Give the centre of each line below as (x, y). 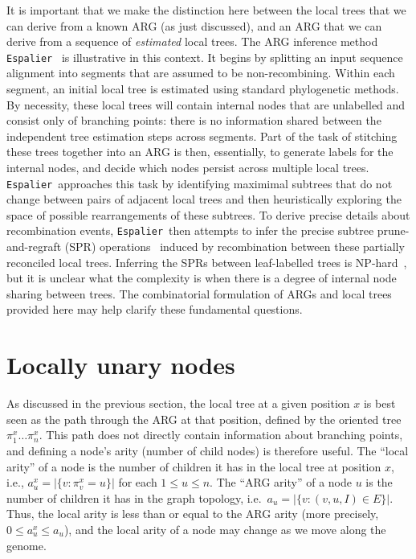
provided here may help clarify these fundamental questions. (155, 309)
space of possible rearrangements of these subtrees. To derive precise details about (208, 214)
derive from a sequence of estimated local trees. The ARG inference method (192, 41)
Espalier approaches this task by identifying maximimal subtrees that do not (200, 183)
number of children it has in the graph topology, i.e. (134, 497)
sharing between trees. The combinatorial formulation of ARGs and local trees (199, 293)
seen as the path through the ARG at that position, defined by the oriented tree (204, 419)
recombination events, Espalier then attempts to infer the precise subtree (190, 230)
